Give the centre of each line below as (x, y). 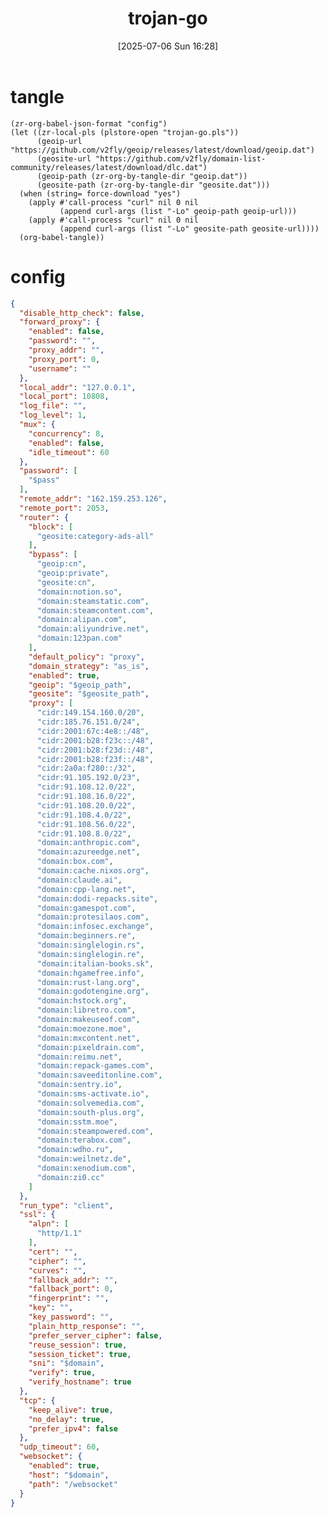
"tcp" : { (37, 1400)
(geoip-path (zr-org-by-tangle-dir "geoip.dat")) (142, 176)
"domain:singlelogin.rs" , (90, 945)
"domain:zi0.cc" (70, 1177)
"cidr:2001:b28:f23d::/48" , (95, 750)
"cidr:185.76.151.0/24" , (88, 722)
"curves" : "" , (57, 1270)
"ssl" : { (37, 1215)
